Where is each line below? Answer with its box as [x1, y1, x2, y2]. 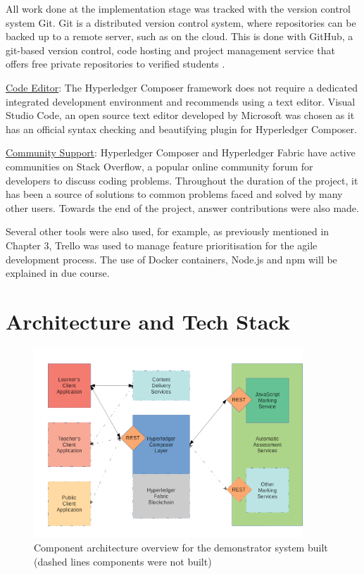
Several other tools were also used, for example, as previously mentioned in [6, 224, 330, 239]
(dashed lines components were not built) [34, 554, 212, 568]
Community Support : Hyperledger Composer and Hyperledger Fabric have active [6, 145, 356, 160]
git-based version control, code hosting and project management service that [6, 42, 335, 57]
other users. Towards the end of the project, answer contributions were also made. [6, 200, 359, 215]
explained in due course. [6, 266, 110, 280]
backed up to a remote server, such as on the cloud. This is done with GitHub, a [6, 29, 353, 44]
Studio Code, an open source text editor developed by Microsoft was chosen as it [6, 108, 355, 123]
